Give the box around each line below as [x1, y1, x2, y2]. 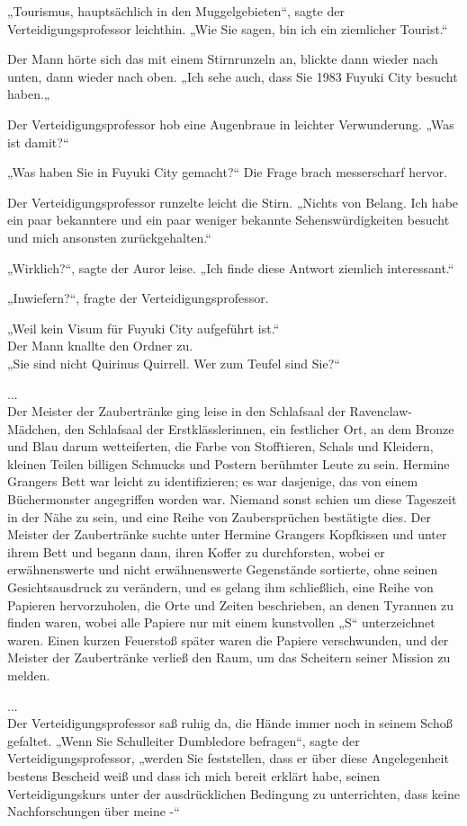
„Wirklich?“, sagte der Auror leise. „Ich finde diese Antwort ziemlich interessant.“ [7, 258, 454, 277]
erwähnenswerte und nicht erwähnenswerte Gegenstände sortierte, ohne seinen [7, 560, 438, 579]
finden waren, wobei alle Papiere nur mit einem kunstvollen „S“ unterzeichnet [7, 613, 436, 632]
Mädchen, [7, 419, 61, 438]
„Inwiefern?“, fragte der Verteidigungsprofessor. [7, 289, 269, 307]
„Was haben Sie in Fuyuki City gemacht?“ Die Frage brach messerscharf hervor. [7, 163, 448, 182]
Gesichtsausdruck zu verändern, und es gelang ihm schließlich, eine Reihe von [7, 578, 434, 597]
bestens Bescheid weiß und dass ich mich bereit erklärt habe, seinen [7, 766, 381, 785]
